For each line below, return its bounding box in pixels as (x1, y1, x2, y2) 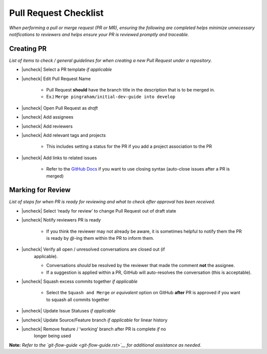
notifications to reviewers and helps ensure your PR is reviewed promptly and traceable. (9, 31, 189, 37)
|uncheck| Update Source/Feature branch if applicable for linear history (21, 317, 168, 323)
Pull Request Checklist (9, 7, 104, 18)
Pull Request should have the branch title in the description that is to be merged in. (46, 87, 215, 93)
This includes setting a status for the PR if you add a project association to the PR (46, 143, 212, 149)
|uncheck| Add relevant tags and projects (21, 132, 106, 138)
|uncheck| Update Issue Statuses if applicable (21, 308, 116, 314)
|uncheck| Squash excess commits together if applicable (21, 278, 138, 284)
